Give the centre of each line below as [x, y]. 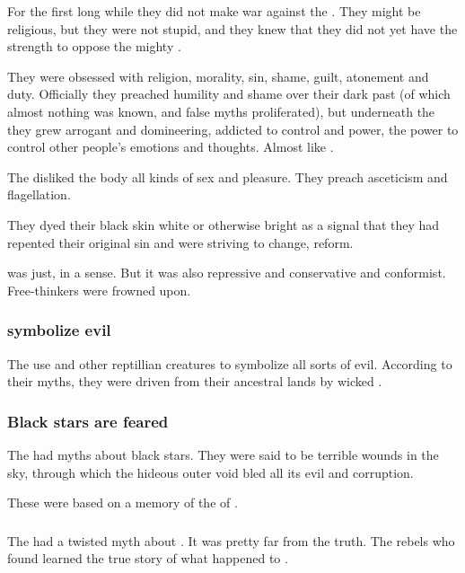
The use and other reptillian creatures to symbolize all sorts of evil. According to [230, 363]
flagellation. [39, 194]
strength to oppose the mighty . [94, 46]
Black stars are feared [88, 421]
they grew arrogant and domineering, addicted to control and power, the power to [233, 129]
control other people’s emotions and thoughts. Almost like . [171, 147]
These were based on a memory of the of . [123, 502]
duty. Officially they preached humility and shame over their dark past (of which [229, 94]
